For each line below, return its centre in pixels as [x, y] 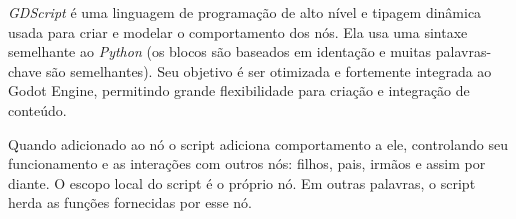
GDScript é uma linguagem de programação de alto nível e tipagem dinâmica [245, 12]
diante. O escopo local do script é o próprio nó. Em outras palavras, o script [242, 182]
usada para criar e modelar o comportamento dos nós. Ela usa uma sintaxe [238, 31]
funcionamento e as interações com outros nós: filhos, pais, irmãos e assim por [247, 163]
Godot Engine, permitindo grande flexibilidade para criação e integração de [239, 90]
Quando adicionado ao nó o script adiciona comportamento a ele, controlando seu [258, 143]
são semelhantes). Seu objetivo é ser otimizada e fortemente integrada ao [269, 70]
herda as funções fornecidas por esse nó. [130, 202]
